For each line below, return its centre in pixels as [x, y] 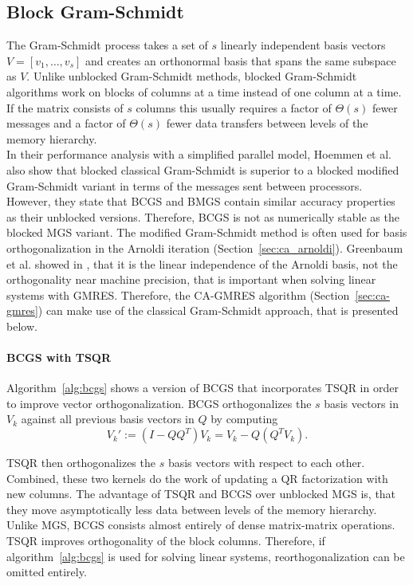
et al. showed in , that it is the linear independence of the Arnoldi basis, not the [202, 263]
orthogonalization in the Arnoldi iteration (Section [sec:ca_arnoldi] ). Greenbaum [205, 247]
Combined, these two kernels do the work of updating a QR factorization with [197, 478]
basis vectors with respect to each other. [266, 463]
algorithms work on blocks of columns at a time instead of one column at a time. [204, 91]
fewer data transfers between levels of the [267, 123]
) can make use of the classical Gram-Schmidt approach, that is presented [218, 310]
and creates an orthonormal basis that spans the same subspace [241, 60]
